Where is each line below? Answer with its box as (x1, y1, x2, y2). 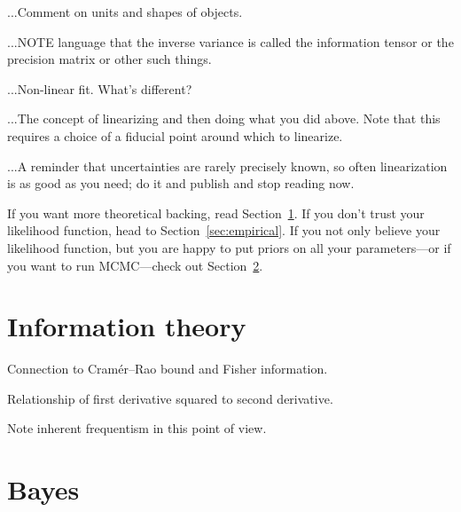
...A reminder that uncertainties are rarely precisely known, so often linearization (7, 156, 448, 175)
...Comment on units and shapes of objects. (7, 3, 243, 20)
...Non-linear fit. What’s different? (7, 79, 192, 98)
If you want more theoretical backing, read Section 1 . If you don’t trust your (7, 203, 425, 222)
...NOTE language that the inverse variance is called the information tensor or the (7, 32, 454, 51)
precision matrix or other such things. (7, 50, 212, 68)
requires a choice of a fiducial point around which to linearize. (7, 126, 343, 145)
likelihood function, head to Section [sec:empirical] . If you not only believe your (7, 221, 441, 240)
